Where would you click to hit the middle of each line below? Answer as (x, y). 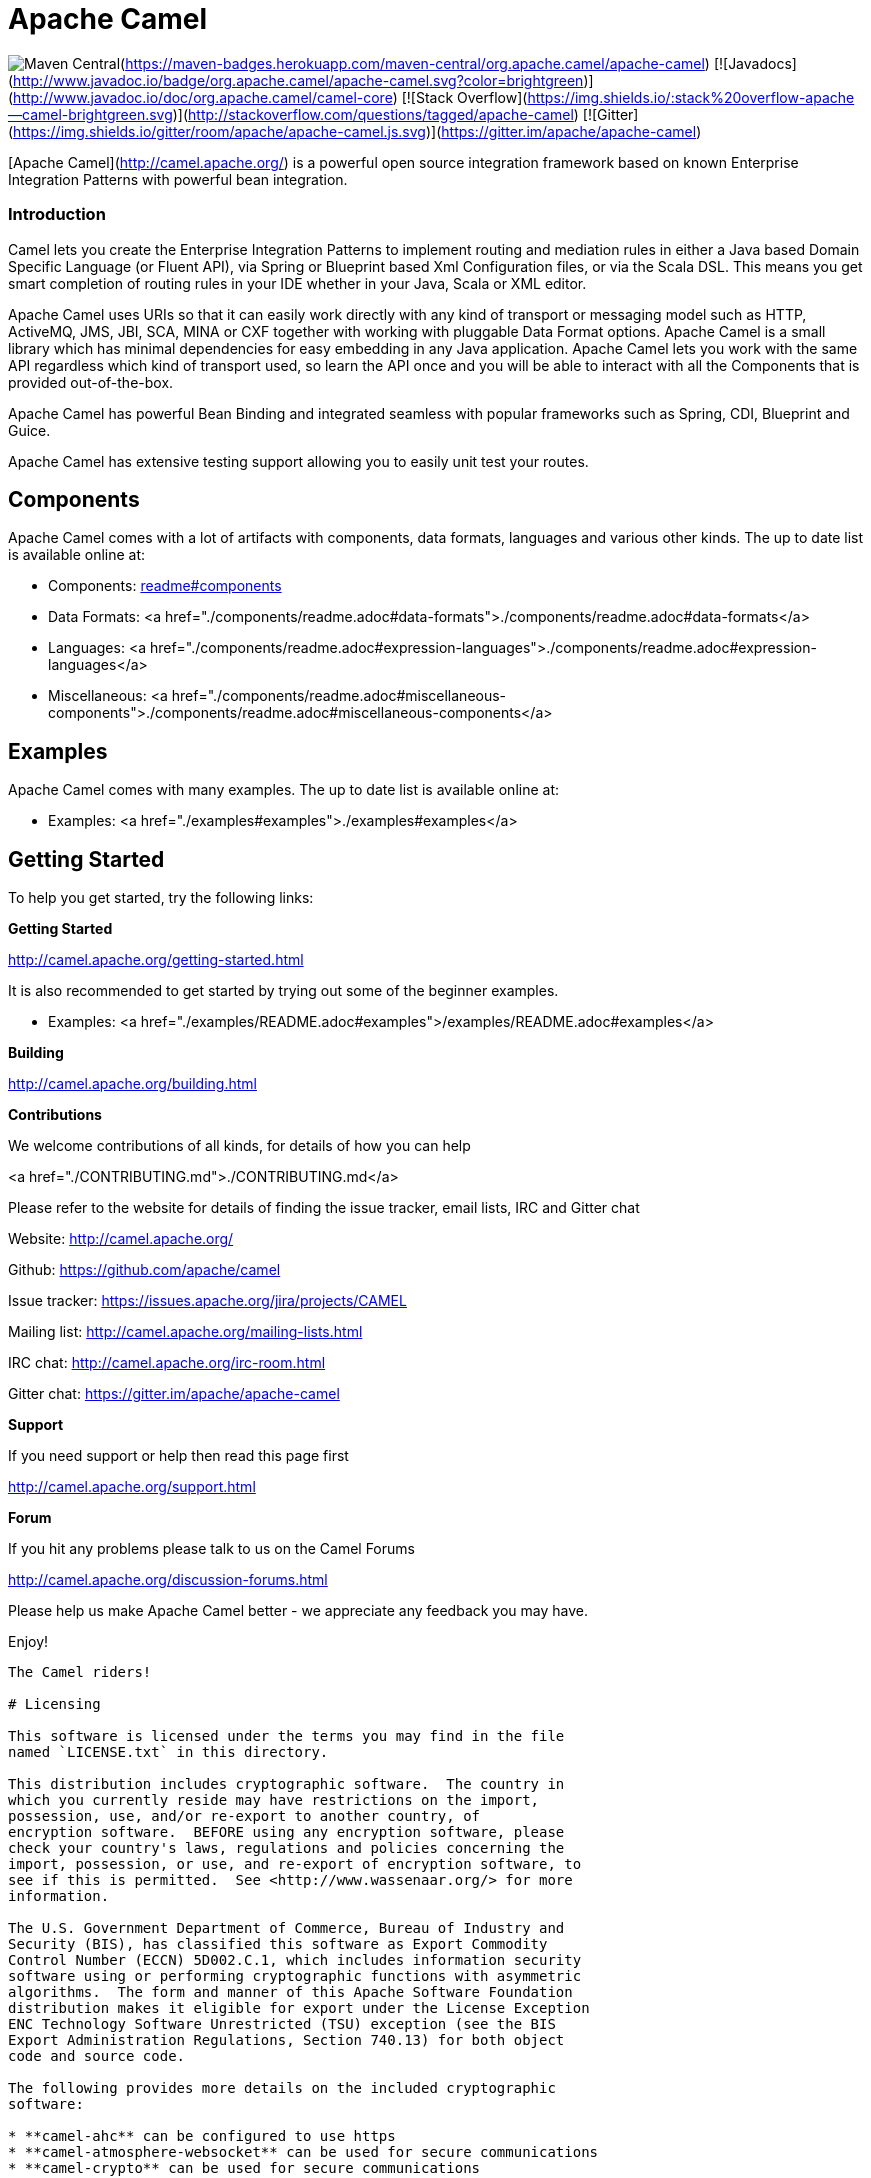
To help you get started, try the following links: (161, 898)
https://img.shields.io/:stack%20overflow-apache (691, 97)
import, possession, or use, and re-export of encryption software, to (295, 1864)
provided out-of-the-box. (91, 382)
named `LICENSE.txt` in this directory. (168, 1752)
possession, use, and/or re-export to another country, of (244, 1816)
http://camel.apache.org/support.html (132, 1487)
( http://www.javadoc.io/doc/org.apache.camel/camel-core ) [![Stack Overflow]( (268, 97)
